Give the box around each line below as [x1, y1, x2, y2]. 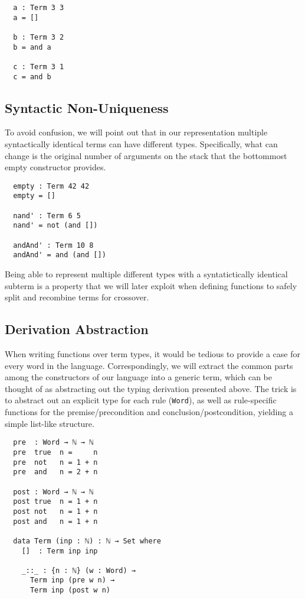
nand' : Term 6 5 [13, 211, 81, 220]
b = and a [13, 43, 51, 51]
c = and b [13, 72, 51, 81]
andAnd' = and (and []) [13, 251, 106, 260]
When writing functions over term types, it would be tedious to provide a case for [5, 348, 301, 360]
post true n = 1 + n [13, 497, 98, 506]
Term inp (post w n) [29, 586, 110, 595]
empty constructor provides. [5, 161, 106, 173]
